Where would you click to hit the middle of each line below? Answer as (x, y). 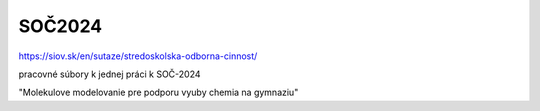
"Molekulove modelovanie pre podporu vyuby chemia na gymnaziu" (158, 92)
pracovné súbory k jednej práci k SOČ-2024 (109, 74)
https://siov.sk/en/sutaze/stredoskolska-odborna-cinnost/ (138, 56)
